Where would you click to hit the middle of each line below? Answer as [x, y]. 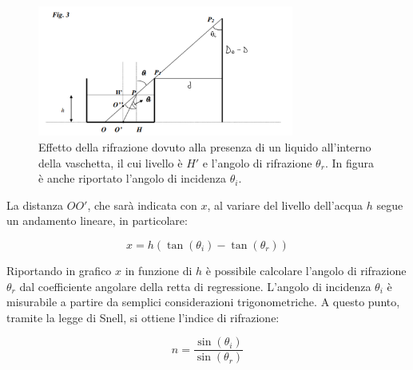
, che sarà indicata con [142, 205]
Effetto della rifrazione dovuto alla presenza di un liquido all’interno [205, 147]
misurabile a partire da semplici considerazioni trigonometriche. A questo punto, [203, 302]
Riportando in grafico [59, 270]
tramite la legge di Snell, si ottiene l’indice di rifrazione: [143, 317]
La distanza [35, 205]
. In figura [349, 162]
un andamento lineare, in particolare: [97, 220]
